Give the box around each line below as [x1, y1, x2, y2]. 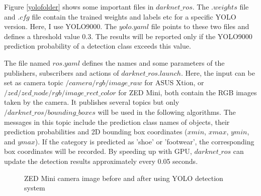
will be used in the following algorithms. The [98, 106, 236, 117]
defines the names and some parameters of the [82, 57, 225, 68]
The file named [4, 57, 50, 68]
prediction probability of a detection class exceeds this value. [4, 41, 191, 51]
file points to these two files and [151, 21, 249, 32]
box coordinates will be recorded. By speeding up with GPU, [4, 146, 192, 156]
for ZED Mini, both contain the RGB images [118, 87, 257, 97]
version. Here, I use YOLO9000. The [4, 21, 117, 32]
